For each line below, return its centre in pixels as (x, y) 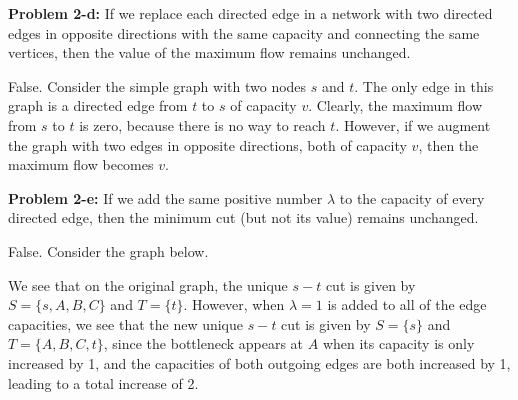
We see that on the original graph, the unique (148, 284)
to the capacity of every (412, 197)
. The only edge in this (424, 85)
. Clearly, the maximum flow (395, 105)
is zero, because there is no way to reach (202, 124)
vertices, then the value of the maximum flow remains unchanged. (209, 52)
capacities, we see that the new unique (126, 323)
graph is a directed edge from (98, 105)
